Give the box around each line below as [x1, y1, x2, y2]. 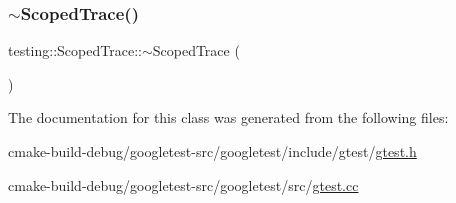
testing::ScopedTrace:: [8, 40, 142, 61]
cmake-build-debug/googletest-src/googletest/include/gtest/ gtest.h [8, 141, 417, 161]
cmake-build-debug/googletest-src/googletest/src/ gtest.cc [8, 174, 359, 195]
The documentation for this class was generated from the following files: [8, 107, 449, 128]
